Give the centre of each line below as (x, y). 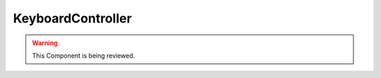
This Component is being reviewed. (84, 56)
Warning (45, 43)
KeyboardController (72, 18)
